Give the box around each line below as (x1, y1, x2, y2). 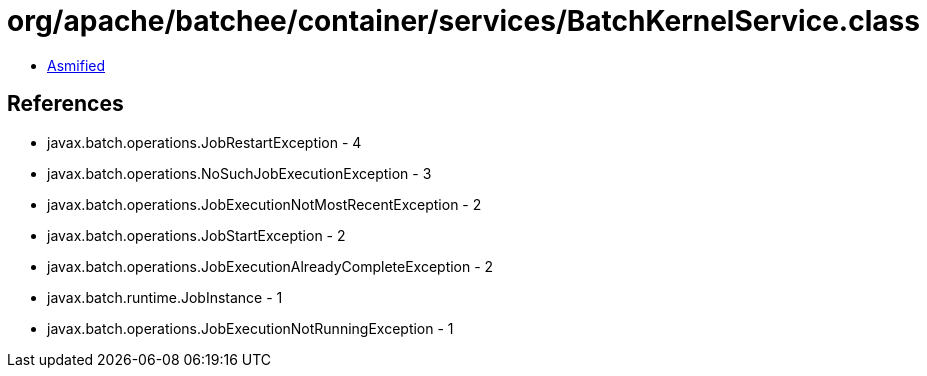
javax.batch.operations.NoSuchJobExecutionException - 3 (47, 164, 432, 182)
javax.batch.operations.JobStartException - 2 (47, 226, 346, 244)
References (7, 91, 124, 117)
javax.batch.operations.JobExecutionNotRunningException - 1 (47, 319, 454, 337)
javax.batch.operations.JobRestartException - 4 (47, 133, 362, 151)
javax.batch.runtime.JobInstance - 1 (47, 288, 283, 306)
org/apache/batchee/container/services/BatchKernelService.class (7, 4, 920, 38)
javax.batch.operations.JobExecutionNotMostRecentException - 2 (47, 195, 482, 213)
